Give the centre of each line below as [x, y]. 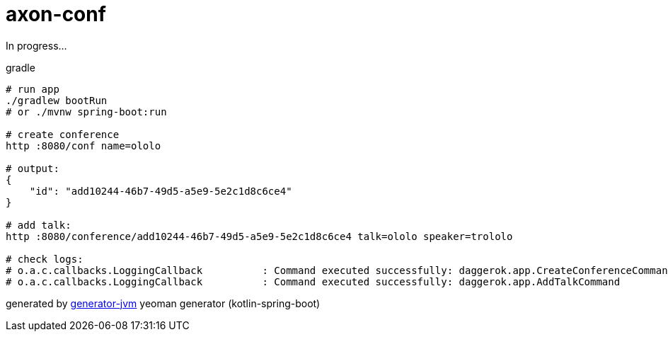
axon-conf [56, 14]
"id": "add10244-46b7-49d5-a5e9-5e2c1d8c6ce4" [161, 191]
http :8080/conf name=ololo [83, 145]
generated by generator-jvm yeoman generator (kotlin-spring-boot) [163, 303]
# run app [33, 89]
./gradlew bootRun [57, 100]
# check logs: [45, 259]
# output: [33, 168]
